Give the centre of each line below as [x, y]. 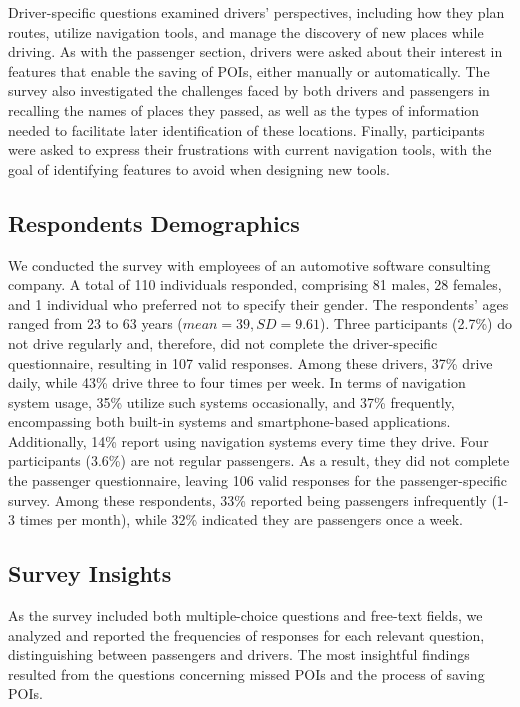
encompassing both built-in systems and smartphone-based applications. [229, 421]
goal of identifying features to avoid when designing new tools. [199, 168]
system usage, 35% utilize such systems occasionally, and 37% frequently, [231, 401]
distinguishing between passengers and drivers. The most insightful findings [239, 654]
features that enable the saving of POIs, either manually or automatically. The [249, 70]
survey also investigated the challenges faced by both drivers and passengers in [249, 90]
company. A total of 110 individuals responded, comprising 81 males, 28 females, [255, 284]
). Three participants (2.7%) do [416, 323]
